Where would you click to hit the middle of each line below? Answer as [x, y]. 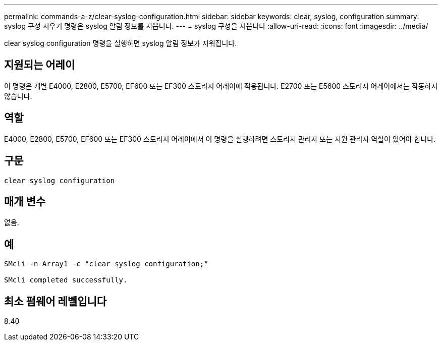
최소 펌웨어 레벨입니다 [56, 301]
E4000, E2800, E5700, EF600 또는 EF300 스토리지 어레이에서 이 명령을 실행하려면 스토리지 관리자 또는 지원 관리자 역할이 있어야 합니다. [220, 139]
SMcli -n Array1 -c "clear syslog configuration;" [106, 264]
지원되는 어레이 [40, 65]
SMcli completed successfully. [66, 280]
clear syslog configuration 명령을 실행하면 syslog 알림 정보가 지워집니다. [121, 43]
